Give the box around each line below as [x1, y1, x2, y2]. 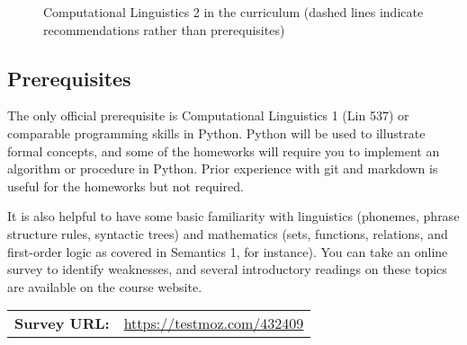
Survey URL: [14, 313, 110, 334]
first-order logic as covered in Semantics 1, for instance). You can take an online [7, 242, 448, 261]
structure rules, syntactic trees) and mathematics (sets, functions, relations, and [7, 224, 448, 243]
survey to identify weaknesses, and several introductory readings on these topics [7, 260, 447, 279]
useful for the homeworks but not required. [7, 176, 244, 195]
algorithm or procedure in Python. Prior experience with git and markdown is [7, 159, 438, 178]
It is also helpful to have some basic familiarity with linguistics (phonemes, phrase [7, 207, 460, 226]
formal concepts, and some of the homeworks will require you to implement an [7, 141, 440, 160]
